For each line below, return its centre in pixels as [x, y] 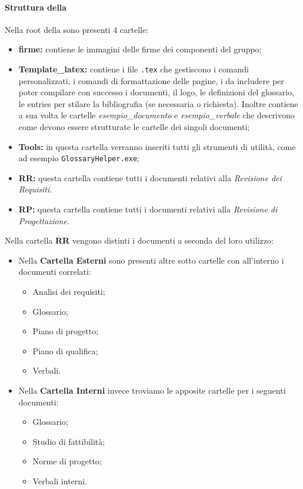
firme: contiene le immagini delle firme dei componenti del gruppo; [140, 49]
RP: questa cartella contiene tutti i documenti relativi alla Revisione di [148, 209]
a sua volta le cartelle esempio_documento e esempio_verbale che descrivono [157, 115]
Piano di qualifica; [65, 350]
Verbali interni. [60, 480]
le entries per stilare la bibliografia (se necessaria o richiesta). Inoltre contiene [158, 103]
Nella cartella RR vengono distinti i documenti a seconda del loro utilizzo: [139, 240]
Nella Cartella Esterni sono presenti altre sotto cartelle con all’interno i [151, 260]
